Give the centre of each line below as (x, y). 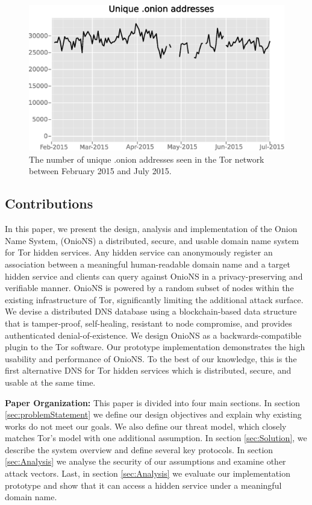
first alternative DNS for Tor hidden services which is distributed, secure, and (148, 370)
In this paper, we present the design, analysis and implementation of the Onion (151, 229)
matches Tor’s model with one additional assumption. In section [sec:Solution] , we (156, 438)
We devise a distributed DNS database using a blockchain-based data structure (151, 311)
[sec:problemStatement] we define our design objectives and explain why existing (153, 414)
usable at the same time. (50, 382)
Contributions (49, 203)
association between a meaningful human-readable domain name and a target (148, 264)
